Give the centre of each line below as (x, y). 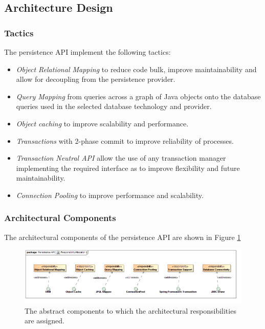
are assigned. (45, 321)
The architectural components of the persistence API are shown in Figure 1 (123, 237)
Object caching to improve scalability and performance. (102, 123)
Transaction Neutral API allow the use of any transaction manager (121, 158)
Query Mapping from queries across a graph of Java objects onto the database (138, 96)
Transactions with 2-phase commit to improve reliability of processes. (125, 140)
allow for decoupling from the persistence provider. (96, 79)
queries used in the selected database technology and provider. (114, 106)
